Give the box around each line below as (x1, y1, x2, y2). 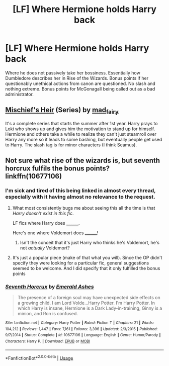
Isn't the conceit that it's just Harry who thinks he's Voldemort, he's (20, 239, 160, 245)
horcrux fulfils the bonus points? (5, 164, 110, 173)
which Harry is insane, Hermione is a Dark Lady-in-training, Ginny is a (17, 305, 162, 311)
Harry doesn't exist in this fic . (12, 210, 74, 216)
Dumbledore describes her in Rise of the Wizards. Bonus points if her (5, 75, 149, 81)
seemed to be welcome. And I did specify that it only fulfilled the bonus (12, 265, 160, 271)
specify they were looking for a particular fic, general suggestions (12, 260, 149, 266)
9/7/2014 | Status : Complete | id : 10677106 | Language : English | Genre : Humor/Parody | (5, 333, 161, 338)
